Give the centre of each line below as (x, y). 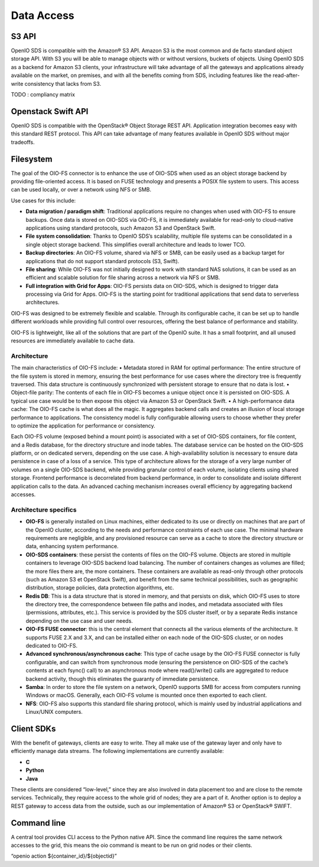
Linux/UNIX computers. (54, 712)
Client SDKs (33, 728)
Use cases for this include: (43, 200)
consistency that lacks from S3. (63, 83)
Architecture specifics (44, 510)
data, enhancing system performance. (72, 546)
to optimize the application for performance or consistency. (83, 425)
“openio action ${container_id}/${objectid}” (64, 856)
